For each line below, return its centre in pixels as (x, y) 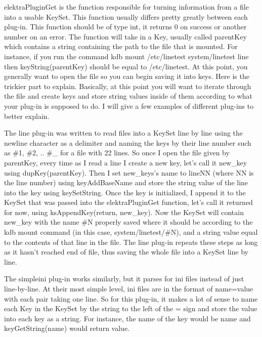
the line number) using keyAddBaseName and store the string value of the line (126, 182)
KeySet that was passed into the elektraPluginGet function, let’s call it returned (128, 202)
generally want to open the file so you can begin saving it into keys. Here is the (127, 76)
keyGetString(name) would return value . (67, 328)
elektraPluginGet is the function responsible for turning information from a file (126, 7)
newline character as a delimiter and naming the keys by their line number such (128, 142)
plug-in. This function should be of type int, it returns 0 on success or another (125, 27)
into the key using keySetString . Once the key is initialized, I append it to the (125, 192)
